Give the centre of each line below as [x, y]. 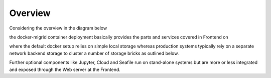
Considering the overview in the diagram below [58, 28]
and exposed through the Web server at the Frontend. [65, 69]
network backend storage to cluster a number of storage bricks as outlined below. [94, 53]
